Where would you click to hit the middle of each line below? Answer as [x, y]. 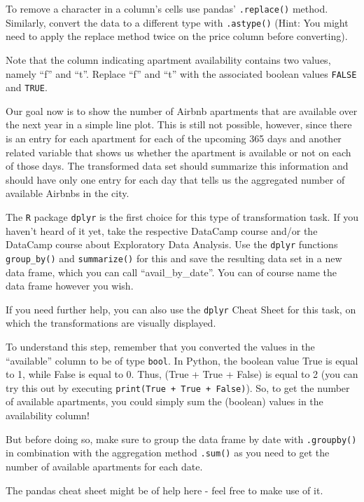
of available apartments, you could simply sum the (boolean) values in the [164, 401]
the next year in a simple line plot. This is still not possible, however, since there [179, 124]
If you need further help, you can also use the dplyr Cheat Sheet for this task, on [181, 309]
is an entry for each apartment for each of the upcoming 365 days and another [174, 138]
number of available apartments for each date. [104, 466]
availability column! [48, 415]
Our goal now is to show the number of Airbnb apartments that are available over [182, 110]
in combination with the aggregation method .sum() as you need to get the [168, 453]
